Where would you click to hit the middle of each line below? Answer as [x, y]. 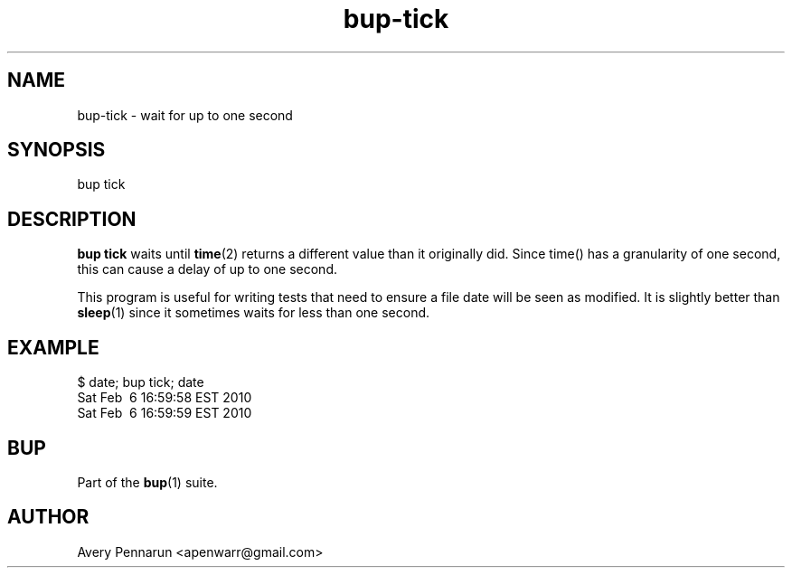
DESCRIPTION [72, 219]
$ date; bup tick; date [141, 382]
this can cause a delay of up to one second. [207, 269]
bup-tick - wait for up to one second [185, 115]
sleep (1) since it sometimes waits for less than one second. [254, 313]
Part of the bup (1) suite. [147, 482]
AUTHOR [48, 517]
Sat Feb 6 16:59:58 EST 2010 [165, 398]
